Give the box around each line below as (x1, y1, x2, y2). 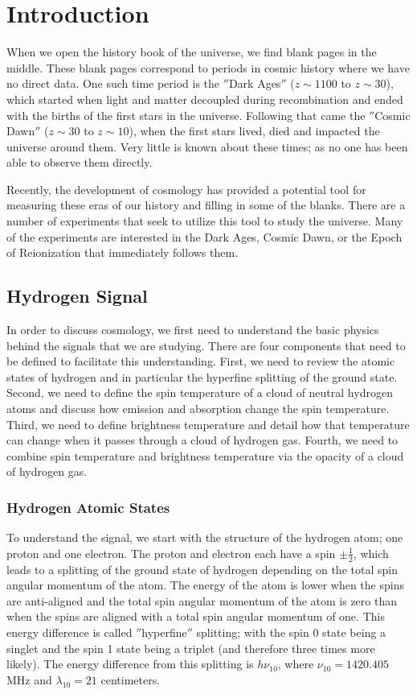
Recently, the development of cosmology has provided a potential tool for (6, 180, 366, 197)
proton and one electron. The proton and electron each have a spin (6, 544, 336, 561)
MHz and (6, 671, 52, 688)
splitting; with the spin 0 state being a (196, 624, 386, 640)
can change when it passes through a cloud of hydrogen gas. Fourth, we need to (6, 432, 399, 448)
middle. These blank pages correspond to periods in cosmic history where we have (6, 59, 410, 76)
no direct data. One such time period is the (6, 75, 220, 92)
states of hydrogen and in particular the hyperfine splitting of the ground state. (6, 368, 398, 385)
